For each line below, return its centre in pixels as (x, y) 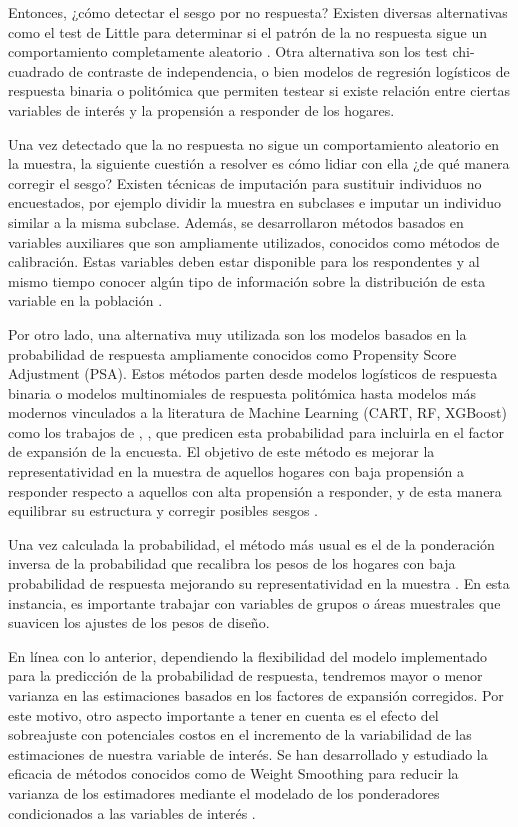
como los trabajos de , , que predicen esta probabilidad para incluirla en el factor (256, 431)
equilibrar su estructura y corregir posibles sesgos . (163, 510)
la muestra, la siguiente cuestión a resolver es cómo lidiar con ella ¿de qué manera (259, 163)
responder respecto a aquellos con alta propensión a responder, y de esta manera (255, 490)
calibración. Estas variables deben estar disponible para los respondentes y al (244, 261)
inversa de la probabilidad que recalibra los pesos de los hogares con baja (232, 563)
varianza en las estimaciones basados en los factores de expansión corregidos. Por (256, 695)
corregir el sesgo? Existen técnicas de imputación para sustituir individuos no (245, 182)
